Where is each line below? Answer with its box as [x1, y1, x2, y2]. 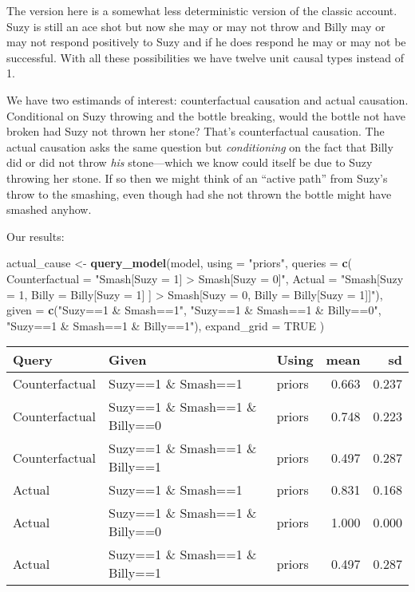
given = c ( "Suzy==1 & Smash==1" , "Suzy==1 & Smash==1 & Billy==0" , [6, 302, 381, 318]
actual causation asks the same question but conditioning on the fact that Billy [6, 138, 393, 155]
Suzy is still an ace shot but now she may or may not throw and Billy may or [6, 18, 385, 34]
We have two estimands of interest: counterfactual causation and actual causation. [6, 91, 409, 108]
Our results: [6, 227, 65, 244]
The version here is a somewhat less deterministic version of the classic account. [6, 2, 397, 18]
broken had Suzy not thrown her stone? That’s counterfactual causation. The [6, 123, 385, 140]
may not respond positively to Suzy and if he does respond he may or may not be [6, 34, 406, 50]
